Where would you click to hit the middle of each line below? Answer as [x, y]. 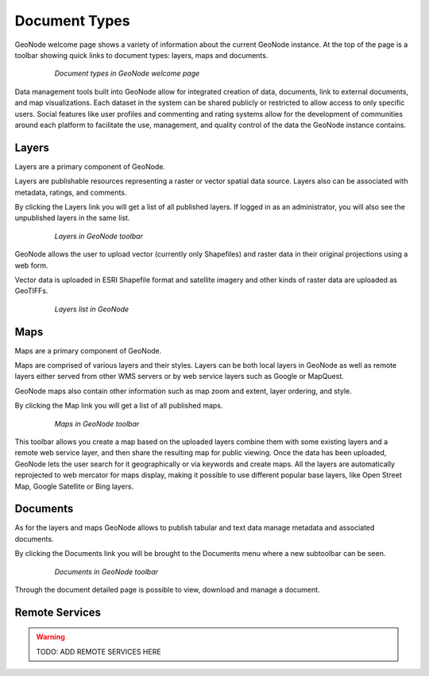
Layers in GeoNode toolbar [99, 236]
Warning [50, 637]
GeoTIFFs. [31, 291]
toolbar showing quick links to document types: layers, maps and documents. [141, 55]
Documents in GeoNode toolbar [106, 571]
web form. [31, 265]
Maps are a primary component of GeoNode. [88, 350]
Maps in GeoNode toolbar [97, 423]
